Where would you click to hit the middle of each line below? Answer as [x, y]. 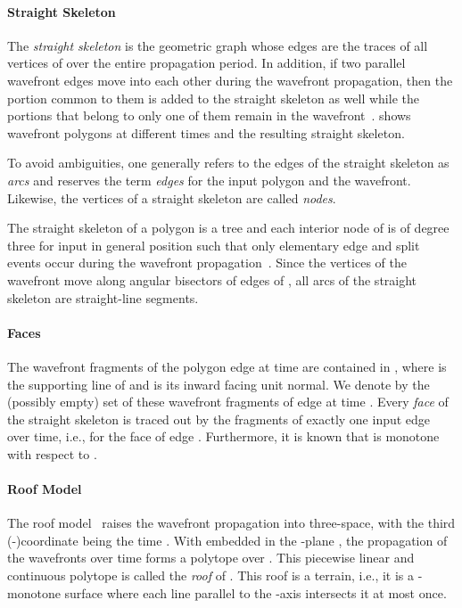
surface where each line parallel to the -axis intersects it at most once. [256, 592]
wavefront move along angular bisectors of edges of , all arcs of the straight [212, 279]
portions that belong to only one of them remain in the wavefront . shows [209, 115]
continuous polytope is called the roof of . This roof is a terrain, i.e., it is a [211, 575]
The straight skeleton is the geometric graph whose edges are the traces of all [218, 45]
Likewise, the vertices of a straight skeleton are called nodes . [172, 197]
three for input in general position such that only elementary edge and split [214, 245]
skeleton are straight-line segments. [103, 297]
